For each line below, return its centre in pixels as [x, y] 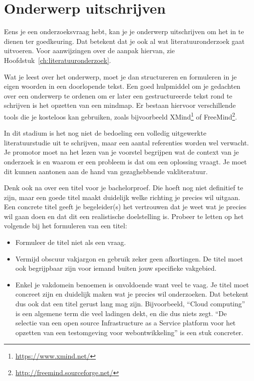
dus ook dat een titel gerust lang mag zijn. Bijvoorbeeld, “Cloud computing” [130, 304]
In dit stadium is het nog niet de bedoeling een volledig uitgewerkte [105, 133]
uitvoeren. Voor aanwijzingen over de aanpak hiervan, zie [89, 50]
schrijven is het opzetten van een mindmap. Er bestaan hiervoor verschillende [120, 105]
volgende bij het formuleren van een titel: [66, 226]
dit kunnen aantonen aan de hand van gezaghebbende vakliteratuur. [106, 171]
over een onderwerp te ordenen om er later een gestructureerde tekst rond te [118, 95]
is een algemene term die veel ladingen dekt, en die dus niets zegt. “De [121, 313]
